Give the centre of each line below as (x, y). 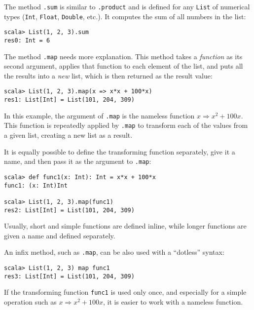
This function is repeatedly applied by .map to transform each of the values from (126, 125)
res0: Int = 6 (27, 40)
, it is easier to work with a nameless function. (173, 302)
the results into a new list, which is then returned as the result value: (108, 75)
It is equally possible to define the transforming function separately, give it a (120, 151)
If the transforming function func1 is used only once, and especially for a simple (125, 292)
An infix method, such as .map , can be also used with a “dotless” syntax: (114, 252)
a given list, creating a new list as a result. (68, 135)
